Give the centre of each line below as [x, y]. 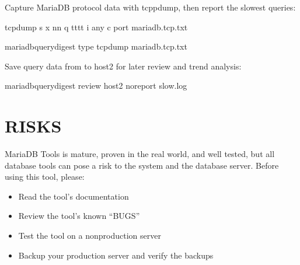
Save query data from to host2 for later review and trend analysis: [123, 66]
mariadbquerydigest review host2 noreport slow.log [96, 86]
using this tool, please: [45, 177]
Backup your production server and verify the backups [116, 255]
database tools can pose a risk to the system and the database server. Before [142, 165]
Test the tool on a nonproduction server [90, 236]
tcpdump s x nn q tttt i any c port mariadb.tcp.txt [96, 27]
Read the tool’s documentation [74, 196]
